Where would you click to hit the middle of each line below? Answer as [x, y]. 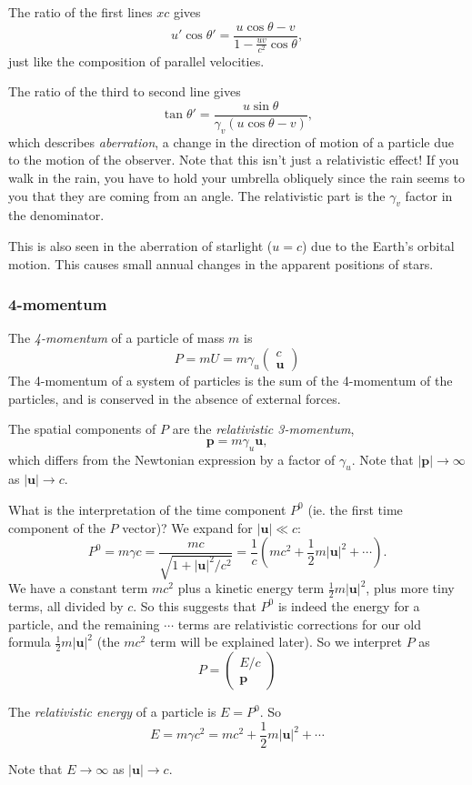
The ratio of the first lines [80, 12]
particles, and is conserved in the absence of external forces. [175, 398]
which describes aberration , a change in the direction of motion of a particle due [231, 141]
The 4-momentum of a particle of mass [116, 338]
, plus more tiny [410, 588]
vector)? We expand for [187, 527]
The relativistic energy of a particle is [112, 711]
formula [30, 642]
